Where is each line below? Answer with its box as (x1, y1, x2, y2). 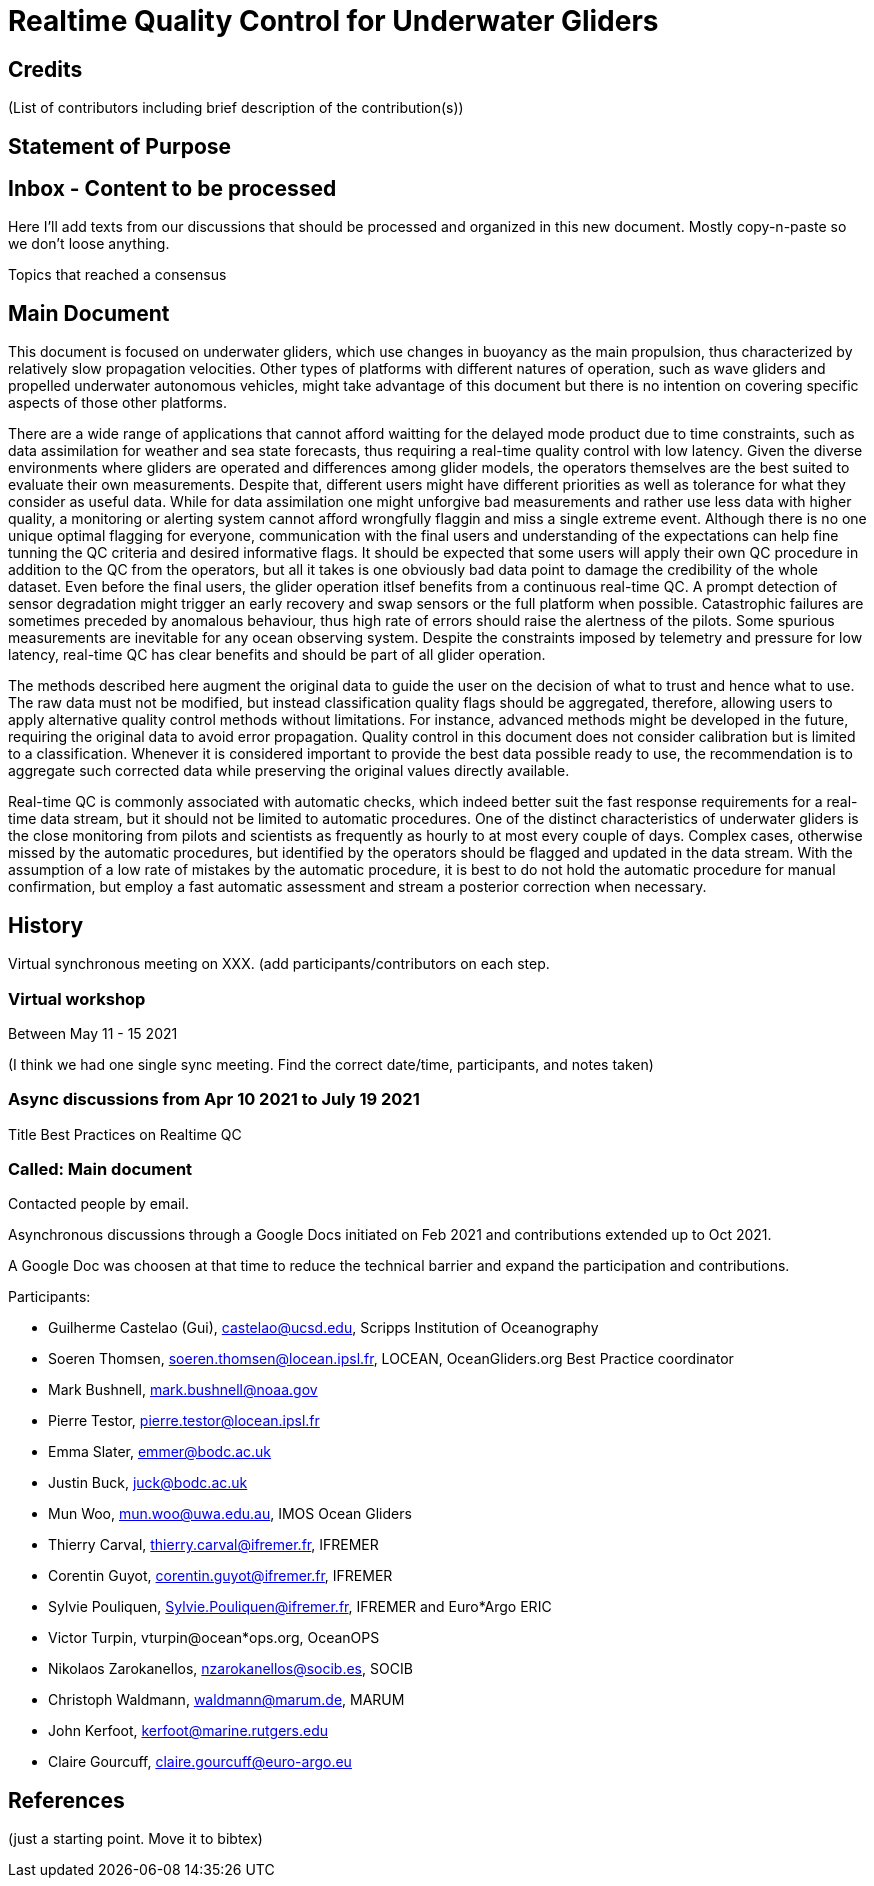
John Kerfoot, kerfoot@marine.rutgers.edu (48, 1722, 329, 1740)
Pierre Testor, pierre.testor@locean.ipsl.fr (48, 1412, 320, 1430)
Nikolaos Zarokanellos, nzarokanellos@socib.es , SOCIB (48, 1660, 413, 1678)
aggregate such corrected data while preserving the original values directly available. (8, 762, 570, 780)
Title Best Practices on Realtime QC (8, 1125, 242, 1143)
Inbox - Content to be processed (8, 176, 337, 202)
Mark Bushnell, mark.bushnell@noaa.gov (48, 1381, 318, 1399)
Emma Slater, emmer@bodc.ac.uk (48, 1443, 272, 1461)
